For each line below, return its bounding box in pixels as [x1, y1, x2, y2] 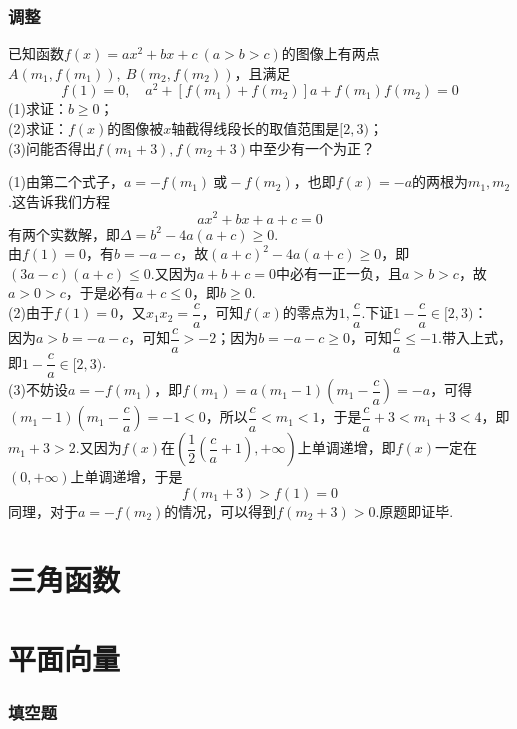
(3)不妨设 [8, 379, 68, 400]
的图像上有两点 [281, 43, 380, 64]
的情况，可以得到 [164, 500, 277, 521]
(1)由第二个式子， [8, 171, 124, 192]
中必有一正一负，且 [276, 262, 403, 283]
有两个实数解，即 [8, 223, 120, 244]
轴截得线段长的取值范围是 [171, 118, 340, 139]
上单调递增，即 [297, 437, 396, 458]
